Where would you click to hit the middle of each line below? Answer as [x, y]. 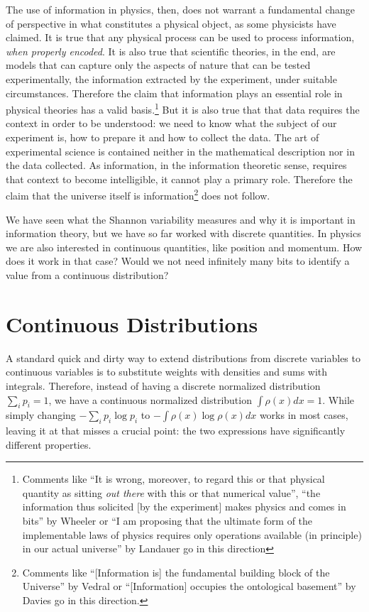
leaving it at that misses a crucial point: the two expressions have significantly [176, 431]
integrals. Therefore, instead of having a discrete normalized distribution [163, 385]
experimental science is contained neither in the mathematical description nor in [180, 151]
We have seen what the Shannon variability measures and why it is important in [181, 219]
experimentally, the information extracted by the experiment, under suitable [171, 78]
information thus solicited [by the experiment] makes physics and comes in [184, 507]
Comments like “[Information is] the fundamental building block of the [176, 572]
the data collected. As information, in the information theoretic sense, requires [176, 165]
